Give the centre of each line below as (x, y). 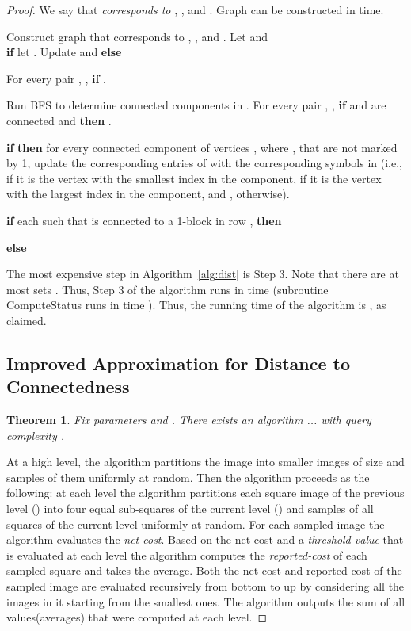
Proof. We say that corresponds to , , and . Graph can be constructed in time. (195, 10)
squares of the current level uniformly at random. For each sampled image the (196, 524)
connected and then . (59, 120)
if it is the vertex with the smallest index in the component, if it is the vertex (194, 178)
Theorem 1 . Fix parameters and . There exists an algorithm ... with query (189, 420)
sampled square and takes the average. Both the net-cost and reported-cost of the (204, 570)
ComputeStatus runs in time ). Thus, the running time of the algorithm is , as (196, 305)
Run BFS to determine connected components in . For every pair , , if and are (196, 105)
